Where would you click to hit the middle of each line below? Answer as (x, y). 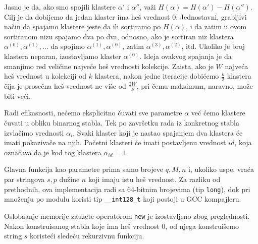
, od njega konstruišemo (202, 226)
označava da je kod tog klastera (53, 152)
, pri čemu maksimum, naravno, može (195, 85)
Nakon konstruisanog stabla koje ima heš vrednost (82, 226)
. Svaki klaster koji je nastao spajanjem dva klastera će (158, 132)
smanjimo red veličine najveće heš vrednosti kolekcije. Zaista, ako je (109, 66)
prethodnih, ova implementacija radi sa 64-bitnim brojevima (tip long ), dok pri (127, 189)
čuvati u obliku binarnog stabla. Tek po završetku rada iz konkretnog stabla (122, 123)
